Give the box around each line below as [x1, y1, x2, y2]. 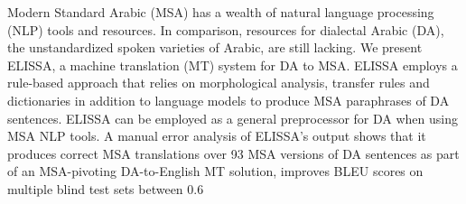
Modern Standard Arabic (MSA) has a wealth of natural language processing [7, 3, 434, 21]
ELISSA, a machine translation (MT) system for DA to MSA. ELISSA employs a [7, 55, 458, 74]
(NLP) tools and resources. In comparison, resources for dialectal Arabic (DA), [7, 20, 444, 39]
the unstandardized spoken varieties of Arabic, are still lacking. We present [7, 38, 423, 57]
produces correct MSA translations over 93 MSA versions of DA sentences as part [7, 144, 460, 162]
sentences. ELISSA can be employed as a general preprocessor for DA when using [7, 108, 458, 127]
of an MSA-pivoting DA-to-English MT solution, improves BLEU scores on [7, 162, 424, 181]
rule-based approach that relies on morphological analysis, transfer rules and [7, 73, 430, 92]
